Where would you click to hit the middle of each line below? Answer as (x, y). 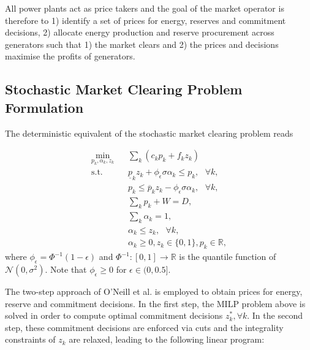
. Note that (66, 269)
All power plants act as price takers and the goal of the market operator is (145, 8)
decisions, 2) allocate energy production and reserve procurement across (140, 32)
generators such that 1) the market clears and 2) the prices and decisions (142, 44)
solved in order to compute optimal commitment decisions (114, 315)
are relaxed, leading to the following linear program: (167, 339)
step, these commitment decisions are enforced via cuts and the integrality (144, 327)
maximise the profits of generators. (70, 56)
